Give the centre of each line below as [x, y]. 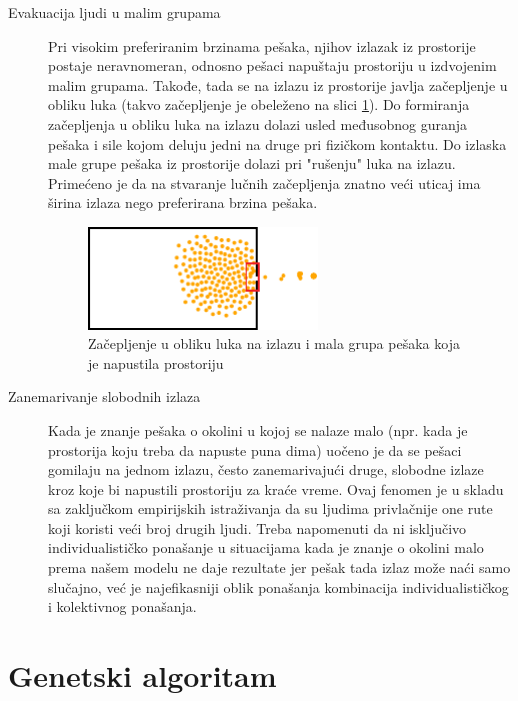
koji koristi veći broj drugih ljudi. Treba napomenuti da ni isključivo [257, 527]
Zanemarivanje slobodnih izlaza [104, 396]
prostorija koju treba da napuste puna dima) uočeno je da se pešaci [255, 449]
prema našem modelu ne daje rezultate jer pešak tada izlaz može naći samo [279, 567]
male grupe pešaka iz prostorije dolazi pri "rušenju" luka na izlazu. [252, 163]
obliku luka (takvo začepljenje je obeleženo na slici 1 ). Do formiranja [259, 104]
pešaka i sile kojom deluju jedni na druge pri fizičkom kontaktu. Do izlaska [277, 143]
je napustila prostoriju [156, 362]
